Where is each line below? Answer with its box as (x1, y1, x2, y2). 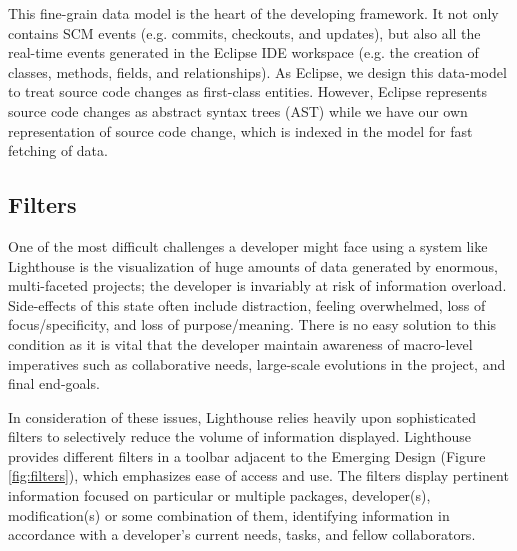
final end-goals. (8, 373, 100, 394)
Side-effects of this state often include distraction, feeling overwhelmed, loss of (8, 294, 486, 315)
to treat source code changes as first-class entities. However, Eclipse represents (8, 81, 488, 102)
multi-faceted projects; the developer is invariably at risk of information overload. (8, 275, 507, 296)
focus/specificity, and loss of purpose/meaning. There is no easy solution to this (8, 314, 497, 335)
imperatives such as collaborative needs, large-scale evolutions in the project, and (8, 353, 506, 374)
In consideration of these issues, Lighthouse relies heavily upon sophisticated (8, 406, 477, 427)
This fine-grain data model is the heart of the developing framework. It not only (8, 3, 499, 23)
